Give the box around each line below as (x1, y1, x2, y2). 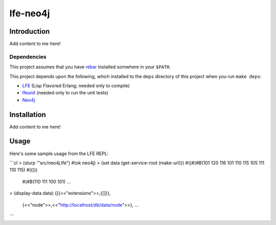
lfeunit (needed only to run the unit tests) (22, 90, 108, 96)
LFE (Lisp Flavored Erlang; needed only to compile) (22, 82, 130, 89)
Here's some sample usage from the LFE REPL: (9, 151, 109, 157)
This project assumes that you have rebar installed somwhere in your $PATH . (9, 64, 171, 70)
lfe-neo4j (9, 8, 50, 19)
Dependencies (9, 53, 47, 60)
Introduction (9, 27, 50, 36)
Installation (9, 110, 46, 119)
